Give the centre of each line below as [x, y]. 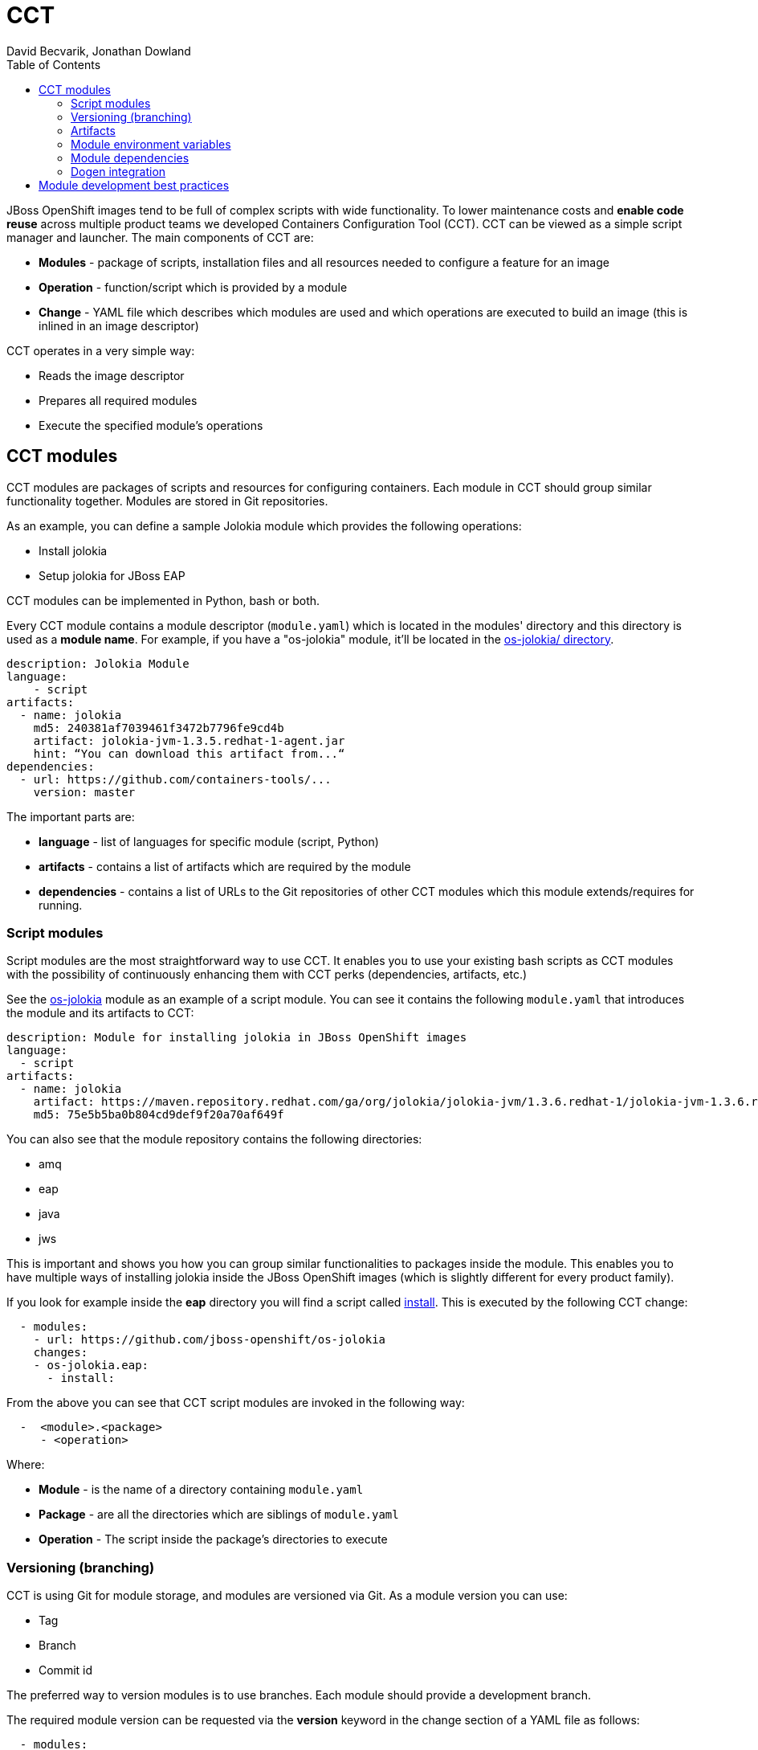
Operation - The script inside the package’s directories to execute [213, 1539]
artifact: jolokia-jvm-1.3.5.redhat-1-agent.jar [189, 740]
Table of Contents [54, 64]
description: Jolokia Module [98, 663]
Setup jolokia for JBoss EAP [112, 575]
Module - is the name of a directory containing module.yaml [201, 1490]
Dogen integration [118, 171]
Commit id [66, 1670]
